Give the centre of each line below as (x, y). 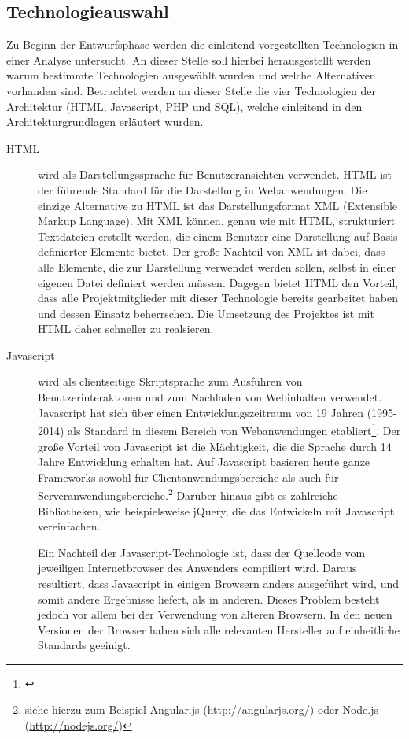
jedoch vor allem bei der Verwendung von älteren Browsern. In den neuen (215, 614)
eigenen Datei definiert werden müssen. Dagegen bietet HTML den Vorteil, (218, 282)
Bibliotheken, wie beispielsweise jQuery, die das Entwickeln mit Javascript (216, 510)
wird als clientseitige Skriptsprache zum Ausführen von (170, 381)
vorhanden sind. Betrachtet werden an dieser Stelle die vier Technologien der (191, 90)
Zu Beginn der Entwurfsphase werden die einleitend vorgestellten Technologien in (203, 44)
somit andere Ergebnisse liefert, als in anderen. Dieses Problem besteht (209, 599)
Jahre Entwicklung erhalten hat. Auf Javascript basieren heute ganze (204, 462)
